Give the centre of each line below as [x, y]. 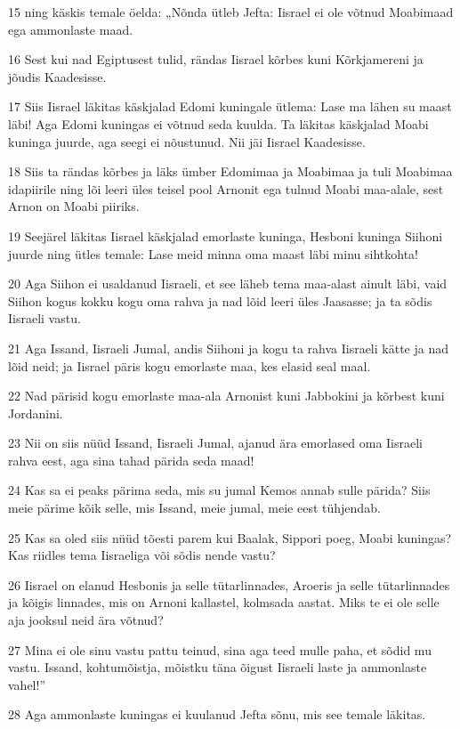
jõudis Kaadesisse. [57, 76]
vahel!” [27, 684]
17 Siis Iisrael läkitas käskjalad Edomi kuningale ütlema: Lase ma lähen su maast [230, 106]
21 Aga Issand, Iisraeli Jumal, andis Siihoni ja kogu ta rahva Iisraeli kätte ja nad [228, 348]
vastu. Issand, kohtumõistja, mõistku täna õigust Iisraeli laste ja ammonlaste [218, 667]
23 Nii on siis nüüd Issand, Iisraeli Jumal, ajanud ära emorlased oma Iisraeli [216, 443]
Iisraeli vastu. [44, 318]
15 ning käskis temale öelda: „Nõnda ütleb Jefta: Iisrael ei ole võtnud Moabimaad [231, 12]
